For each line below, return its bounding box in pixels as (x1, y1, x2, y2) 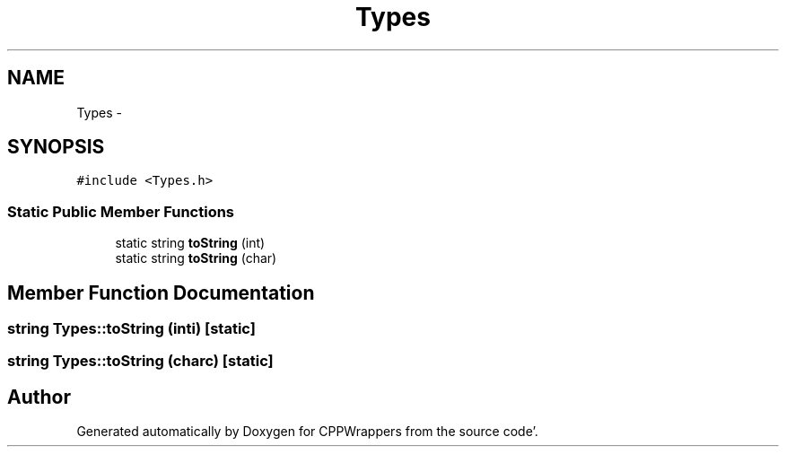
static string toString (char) (115, 250, 277, 266)
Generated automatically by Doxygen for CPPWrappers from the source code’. (76, 423, 538, 440)
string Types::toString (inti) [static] (7, 319, 256, 338)
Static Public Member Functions (7, 202, 235, 221)
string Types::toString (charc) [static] (7, 352, 274, 371)
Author (7, 385, 71, 408)
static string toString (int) (115, 235, 266, 251)
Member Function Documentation (7, 281, 315, 304)
